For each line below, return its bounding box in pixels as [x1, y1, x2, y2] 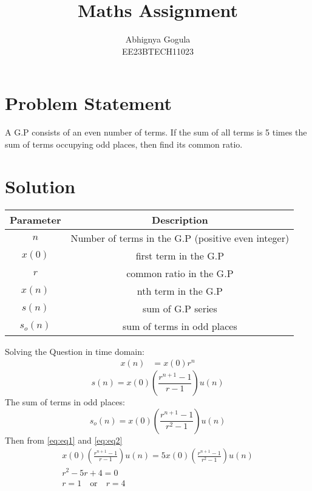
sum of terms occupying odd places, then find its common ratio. [5, 137, 243, 150]
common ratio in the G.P [126, 266, 234, 280]
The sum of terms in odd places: [5, 396, 125, 408]
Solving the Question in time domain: [5, 345, 144, 357]
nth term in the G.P [137, 283, 223, 298]
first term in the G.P [135, 248, 225, 263]
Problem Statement [5, 91, 172, 115]
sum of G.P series [142, 301, 217, 315]
